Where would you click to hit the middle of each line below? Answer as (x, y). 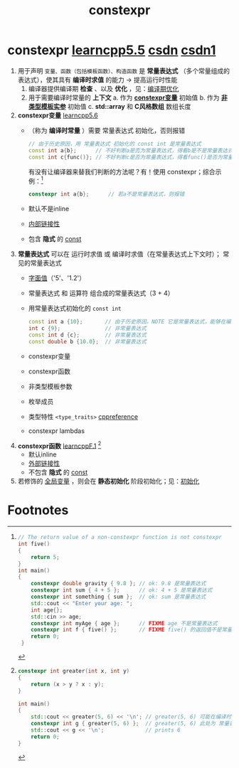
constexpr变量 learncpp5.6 (58, 115)
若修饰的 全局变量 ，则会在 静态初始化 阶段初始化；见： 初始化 (108, 481)
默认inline (42, 454)
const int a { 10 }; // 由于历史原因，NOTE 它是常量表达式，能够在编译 (132, 322)
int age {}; (47, 610)
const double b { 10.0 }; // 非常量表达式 (87, 341)
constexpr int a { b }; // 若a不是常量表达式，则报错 (106, 194)
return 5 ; (45, 557)
